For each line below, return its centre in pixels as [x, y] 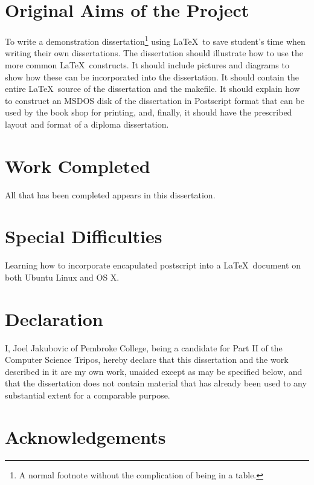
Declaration [54, 318]
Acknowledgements [85, 436]
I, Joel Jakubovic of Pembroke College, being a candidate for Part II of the [144, 347]
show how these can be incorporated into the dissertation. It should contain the [152, 76]
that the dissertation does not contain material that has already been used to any [156, 383]
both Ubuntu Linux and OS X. [62, 277]
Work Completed [78, 165]
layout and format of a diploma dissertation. [87, 124]
